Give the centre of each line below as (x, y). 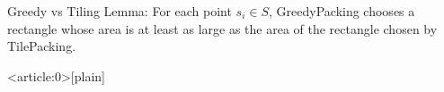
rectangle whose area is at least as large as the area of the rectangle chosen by (222, 28)
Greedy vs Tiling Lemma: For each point (120, 11)
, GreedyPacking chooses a (342, 11)
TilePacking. (42, 46)
